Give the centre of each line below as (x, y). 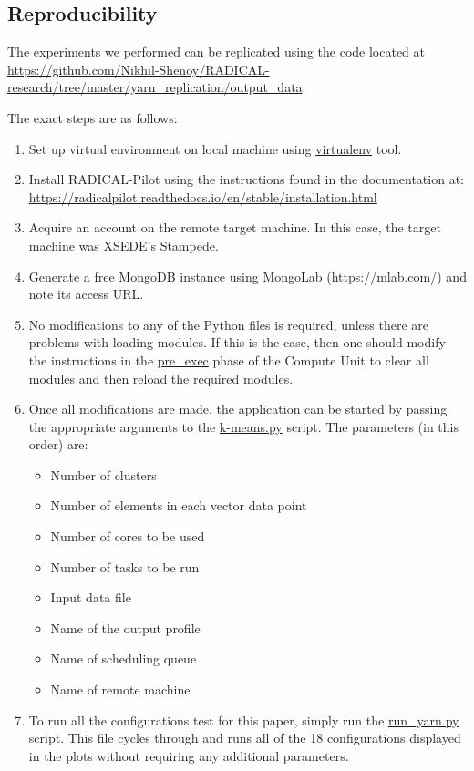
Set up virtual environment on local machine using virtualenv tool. (215, 148)
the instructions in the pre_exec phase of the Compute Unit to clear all (229, 360)
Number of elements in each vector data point (179, 505)
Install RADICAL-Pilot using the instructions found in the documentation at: (246, 179)
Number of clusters (103, 474)
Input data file (91, 597)
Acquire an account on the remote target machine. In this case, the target (235, 227)
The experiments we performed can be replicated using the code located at (216, 51)
